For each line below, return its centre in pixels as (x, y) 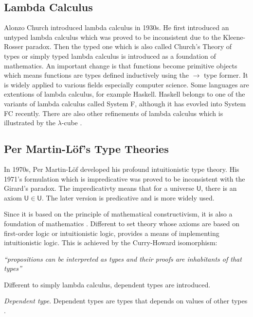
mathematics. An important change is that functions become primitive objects (121, 65)
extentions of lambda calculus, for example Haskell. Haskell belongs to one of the (125, 94)
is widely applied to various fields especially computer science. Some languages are (126, 84)
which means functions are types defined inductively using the (96, 75)
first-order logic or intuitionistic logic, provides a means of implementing (112, 233)
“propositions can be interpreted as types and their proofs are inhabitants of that (123, 259)
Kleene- (234, 37)
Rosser (14, 46)
